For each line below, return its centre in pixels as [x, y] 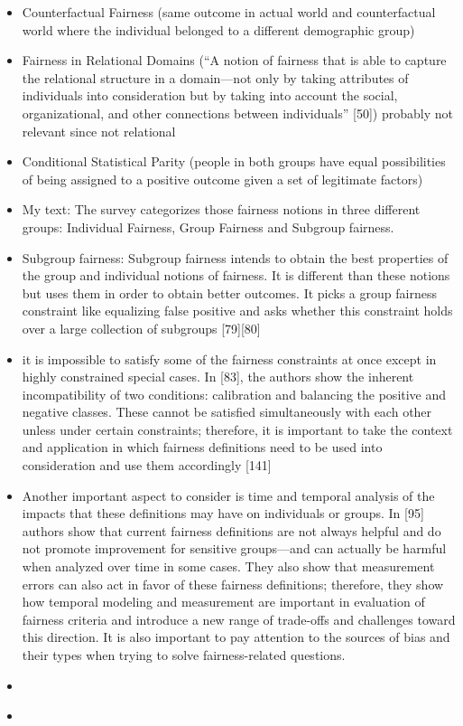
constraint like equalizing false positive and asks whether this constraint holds [237, 311]
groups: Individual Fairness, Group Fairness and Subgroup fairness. [208, 226]
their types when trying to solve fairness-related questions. [184, 655]
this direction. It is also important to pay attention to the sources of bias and [236, 637]
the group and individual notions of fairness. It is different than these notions [236, 275]
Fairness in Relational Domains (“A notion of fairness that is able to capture [234, 60]
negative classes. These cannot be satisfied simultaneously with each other [227, 412]
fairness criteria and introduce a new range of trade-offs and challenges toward [239, 619]
